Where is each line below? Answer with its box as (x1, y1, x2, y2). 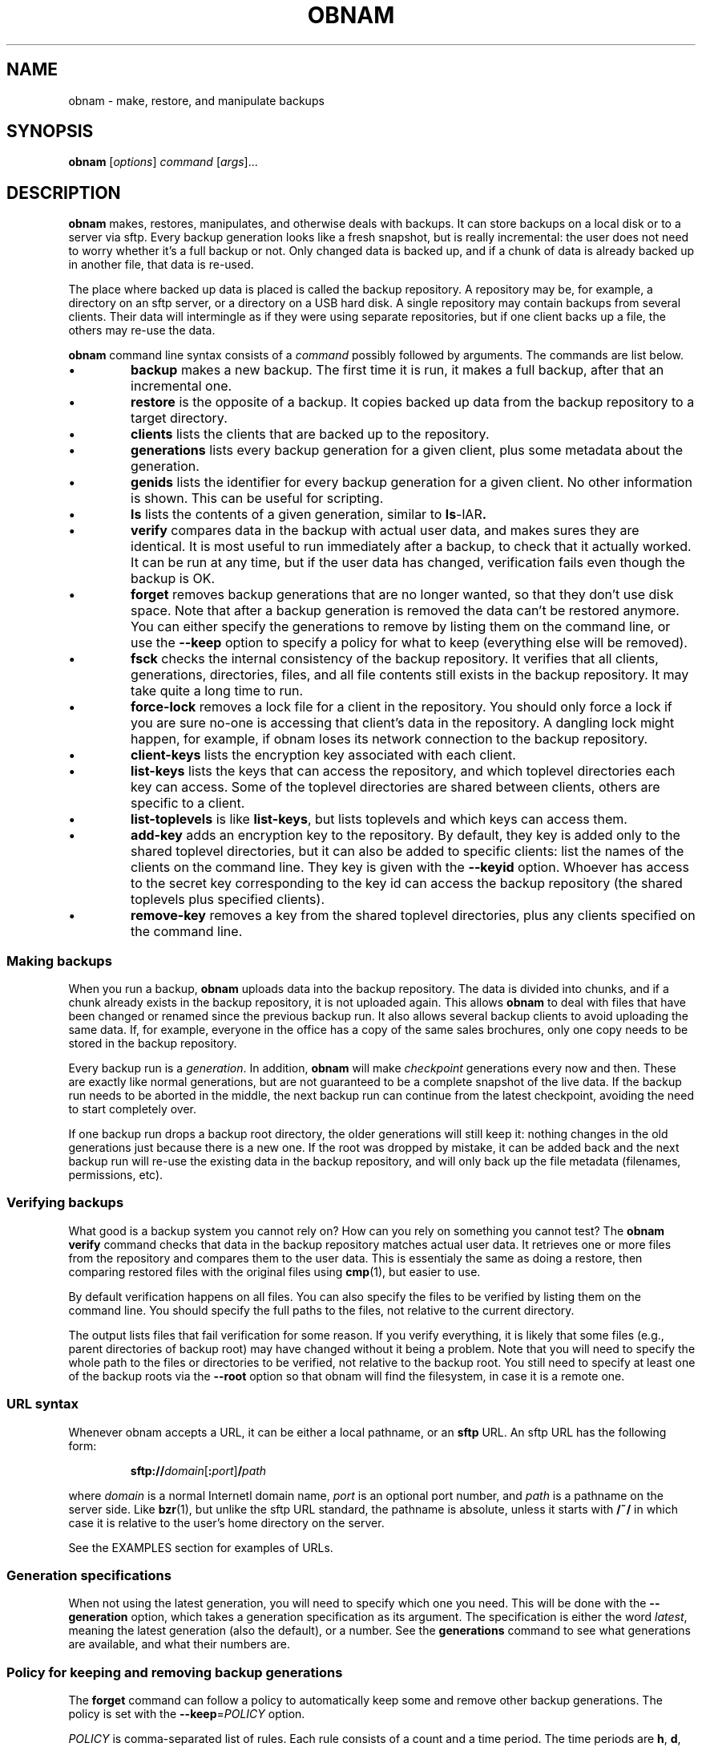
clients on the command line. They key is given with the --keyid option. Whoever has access (131, 859, 689, 876)
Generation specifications (6, 1567, 171, 1583)
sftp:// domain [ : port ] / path (130, 1463, 267, 1477)
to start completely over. (68, 1102, 197, 1117)
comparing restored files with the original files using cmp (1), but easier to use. (68, 1264, 481, 1279)
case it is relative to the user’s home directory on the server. (68, 1515, 385, 1530)
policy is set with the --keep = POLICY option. (68, 1707, 305, 1721)
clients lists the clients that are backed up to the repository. (131, 426, 490, 443)
